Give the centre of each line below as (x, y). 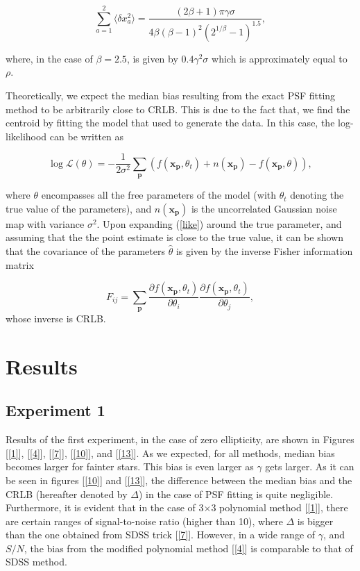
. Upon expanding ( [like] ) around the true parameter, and (219, 223)
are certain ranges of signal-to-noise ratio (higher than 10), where (144, 521)
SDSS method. (36, 562)
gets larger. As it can (310, 466)
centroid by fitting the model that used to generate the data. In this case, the (170, 123)
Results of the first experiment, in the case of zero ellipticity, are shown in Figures (180, 439)
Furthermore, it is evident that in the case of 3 (105, 507)
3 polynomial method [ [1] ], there (280, 507)
